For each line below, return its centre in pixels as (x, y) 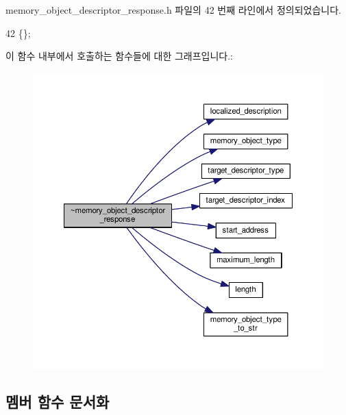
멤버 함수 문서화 (58, 401)
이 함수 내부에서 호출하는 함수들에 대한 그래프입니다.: (119, 56)
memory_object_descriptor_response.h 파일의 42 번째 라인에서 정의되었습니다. (173, 10)
